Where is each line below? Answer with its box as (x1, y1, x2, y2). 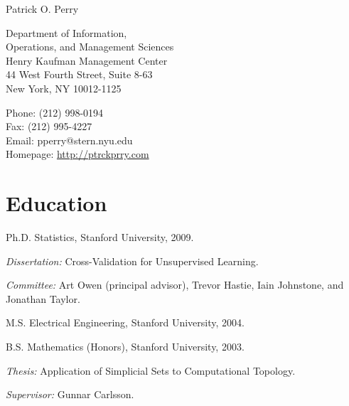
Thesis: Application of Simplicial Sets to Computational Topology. (6, 363, 296, 378)
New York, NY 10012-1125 (6, 80, 122, 95)
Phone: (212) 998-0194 (6, 105, 104, 119)
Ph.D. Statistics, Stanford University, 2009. (6, 230, 194, 245)
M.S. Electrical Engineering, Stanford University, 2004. (6, 315, 245, 330)
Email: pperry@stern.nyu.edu (6, 132, 133, 147)
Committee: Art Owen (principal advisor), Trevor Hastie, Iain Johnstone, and (6, 277, 344, 292)
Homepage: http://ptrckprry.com (6, 146, 149, 161)
